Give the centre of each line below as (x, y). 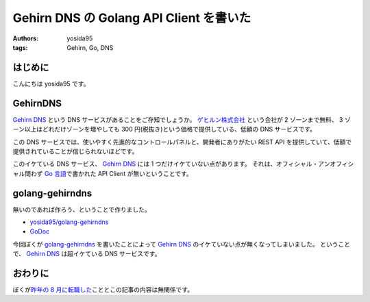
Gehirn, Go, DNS (90, 47)
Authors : (26, 38)
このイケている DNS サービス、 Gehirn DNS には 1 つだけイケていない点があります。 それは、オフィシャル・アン (171, 164)
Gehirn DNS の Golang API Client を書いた (132, 18)
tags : (20, 47)
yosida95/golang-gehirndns (69, 222)
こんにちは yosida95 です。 (51, 84)
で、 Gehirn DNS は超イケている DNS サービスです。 (87, 254)
